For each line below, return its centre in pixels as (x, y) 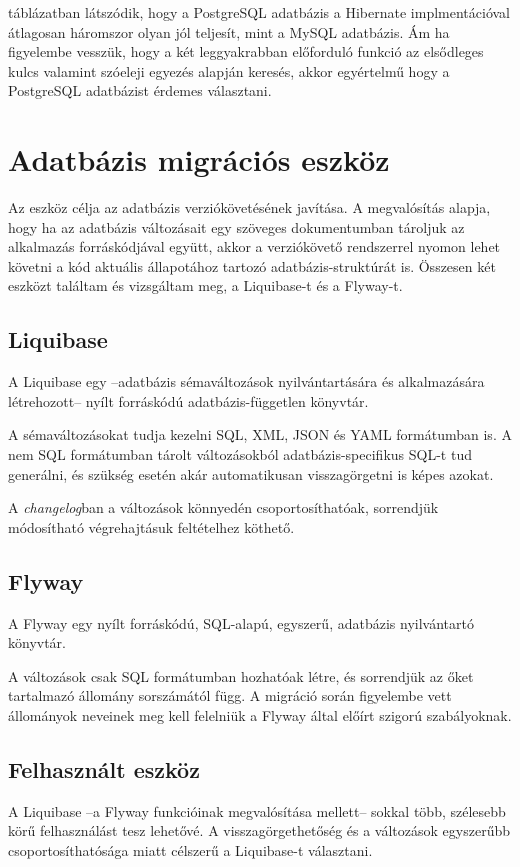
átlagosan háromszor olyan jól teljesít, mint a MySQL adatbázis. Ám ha (229, 31)
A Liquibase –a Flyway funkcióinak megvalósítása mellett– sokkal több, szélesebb (257, 810)
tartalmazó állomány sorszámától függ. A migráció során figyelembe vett (230, 695)
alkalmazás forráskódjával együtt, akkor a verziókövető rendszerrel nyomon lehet (254, 246)
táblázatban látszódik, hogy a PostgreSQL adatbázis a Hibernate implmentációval (259, 12)
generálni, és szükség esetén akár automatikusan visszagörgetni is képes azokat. (251, 473)
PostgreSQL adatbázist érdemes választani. (140, 90)
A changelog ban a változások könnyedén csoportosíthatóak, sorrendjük (223, 507)
